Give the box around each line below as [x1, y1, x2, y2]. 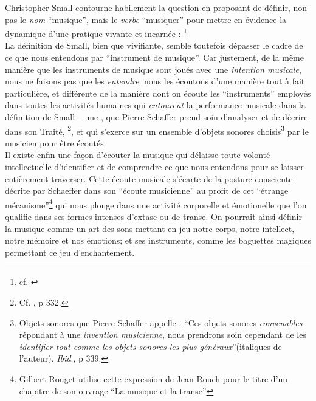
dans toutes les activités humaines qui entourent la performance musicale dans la [5, 98, 306, 111]
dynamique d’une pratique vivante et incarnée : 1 [5, 26, 187, 39]
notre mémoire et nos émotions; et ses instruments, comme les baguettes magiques [5, 234, 311, 247]
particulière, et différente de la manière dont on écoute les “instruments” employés [5, 86, 311, 99]
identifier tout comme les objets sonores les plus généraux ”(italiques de [19, 340, 282, 352]
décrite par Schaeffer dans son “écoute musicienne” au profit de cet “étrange [5, 184, 289, 197]
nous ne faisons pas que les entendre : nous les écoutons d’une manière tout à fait [5, 75, 305, 87]
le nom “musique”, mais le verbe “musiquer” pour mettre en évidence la [19, 13, 287, 26]
